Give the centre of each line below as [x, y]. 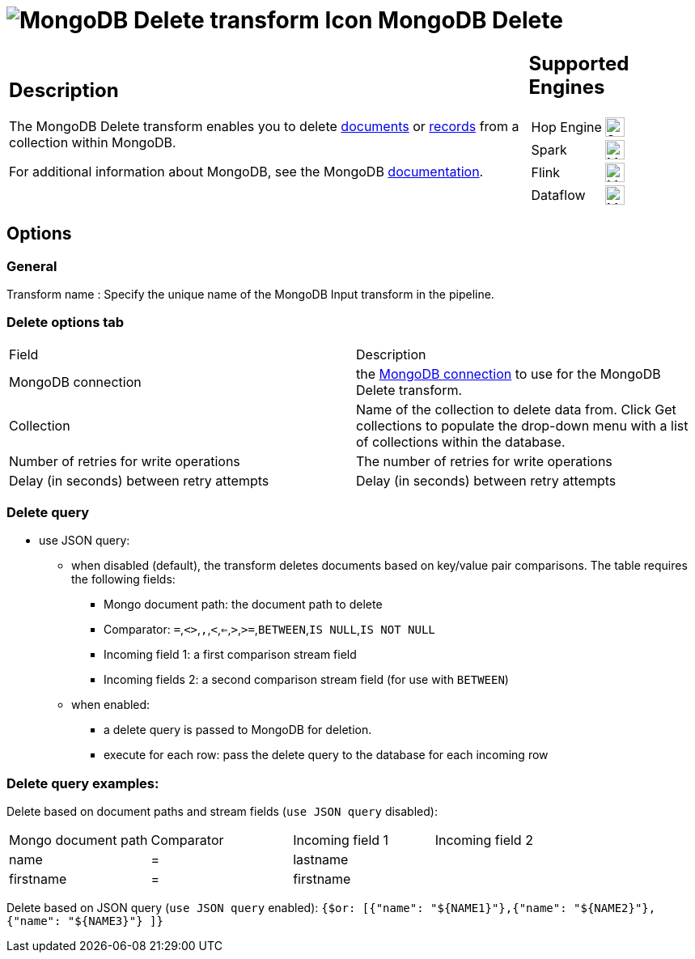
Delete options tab [66, 322]
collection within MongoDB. [93, 143]
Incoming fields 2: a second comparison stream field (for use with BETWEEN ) [306, 680]
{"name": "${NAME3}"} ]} [85, 921]
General [32, 266]
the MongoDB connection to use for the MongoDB [509, 373]
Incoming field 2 [484, 840]
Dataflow [558, 195]
